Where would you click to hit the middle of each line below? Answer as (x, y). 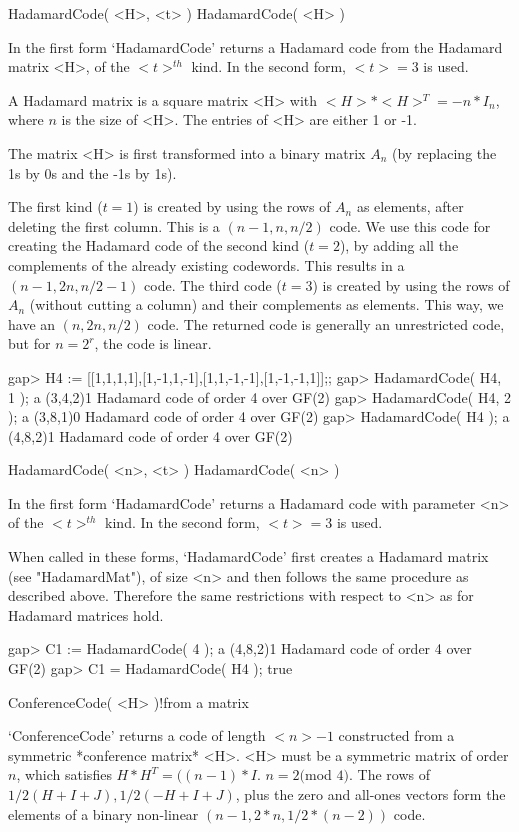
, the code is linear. (153, 343)
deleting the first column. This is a (114, 225)
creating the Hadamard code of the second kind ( (159, 245)
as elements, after (410, 206)
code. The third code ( (213, 284)
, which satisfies (64, 774)
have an (32, 323)
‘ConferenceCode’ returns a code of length (137, 735)
